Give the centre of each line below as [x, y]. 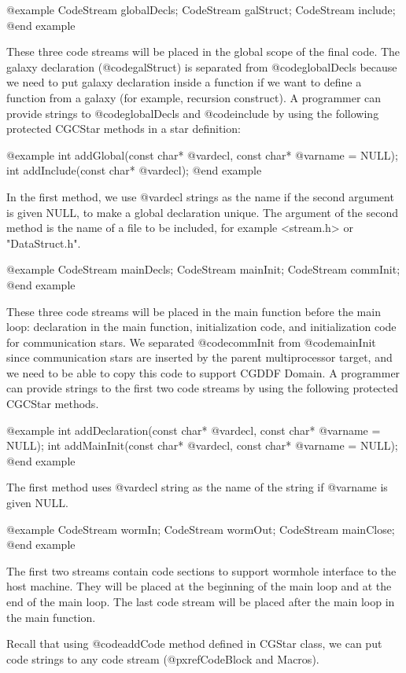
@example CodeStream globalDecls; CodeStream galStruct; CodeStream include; [201, 9]
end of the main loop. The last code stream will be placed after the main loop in [201, 601]
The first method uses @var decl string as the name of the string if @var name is [197, 487]
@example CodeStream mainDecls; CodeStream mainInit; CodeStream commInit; [203, 269]
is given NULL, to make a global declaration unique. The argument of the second [202, 212]
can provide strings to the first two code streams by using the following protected [203, 388]
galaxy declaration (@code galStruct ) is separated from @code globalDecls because [202, 66]
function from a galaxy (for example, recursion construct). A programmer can [194, 97]
